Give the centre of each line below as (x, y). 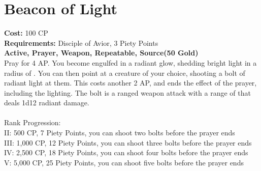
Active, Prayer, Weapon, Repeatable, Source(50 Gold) (101, 53)
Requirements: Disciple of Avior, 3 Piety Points (81, 42)
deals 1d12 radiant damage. (47, 103)
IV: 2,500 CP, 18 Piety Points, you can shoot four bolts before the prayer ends (126, 152)
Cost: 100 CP (26, 33)
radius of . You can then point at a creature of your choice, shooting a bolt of (125, 73)
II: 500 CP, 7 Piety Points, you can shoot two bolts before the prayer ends (120, 133)
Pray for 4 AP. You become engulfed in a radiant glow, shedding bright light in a (130, 62)
